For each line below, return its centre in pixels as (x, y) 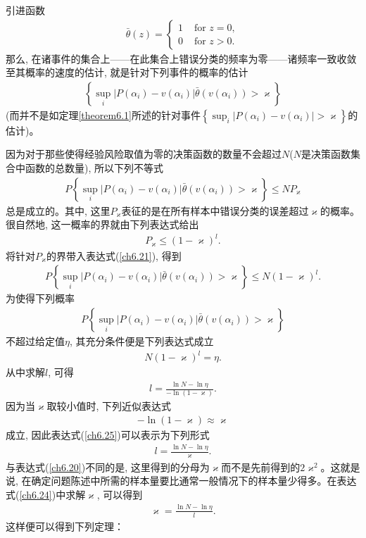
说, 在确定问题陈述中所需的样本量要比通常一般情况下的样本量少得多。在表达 (181, 481)
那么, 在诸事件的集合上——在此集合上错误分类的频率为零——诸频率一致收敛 (181, 58)
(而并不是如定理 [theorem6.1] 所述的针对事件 (103, 114)
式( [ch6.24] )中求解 (46, 495)
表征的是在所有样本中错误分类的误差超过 (215, 210)
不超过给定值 (35, 341)
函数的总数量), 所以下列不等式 (94, 168)
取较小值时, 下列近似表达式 (109, 406)
